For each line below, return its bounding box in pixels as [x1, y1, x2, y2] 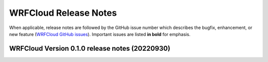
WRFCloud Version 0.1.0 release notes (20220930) [9, 44, 171, 53]
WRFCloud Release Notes [9, 7, 117, 18]
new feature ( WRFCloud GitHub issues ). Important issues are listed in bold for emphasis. [9, 31, 191, 37]
